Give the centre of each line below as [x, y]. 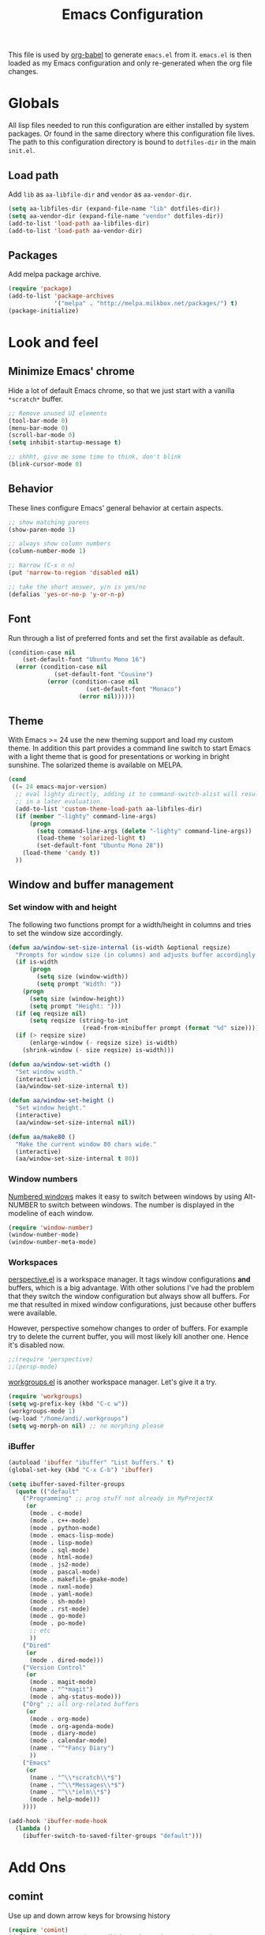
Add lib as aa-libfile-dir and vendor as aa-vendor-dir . [100, 194]
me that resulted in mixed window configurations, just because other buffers [132, 1304]
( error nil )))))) [107, 696]
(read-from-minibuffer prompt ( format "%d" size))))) [172, 1028]
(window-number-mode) [44, 1235]
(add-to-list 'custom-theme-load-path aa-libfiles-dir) [109, 809]
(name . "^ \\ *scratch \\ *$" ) [75, 1777]
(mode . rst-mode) [59, 1609]
